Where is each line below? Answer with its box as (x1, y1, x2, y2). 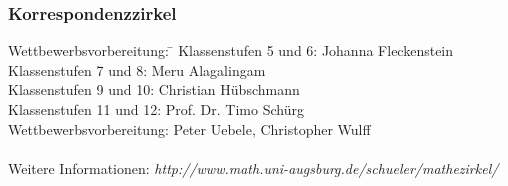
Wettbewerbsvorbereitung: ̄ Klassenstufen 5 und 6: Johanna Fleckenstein (8, 40, 454, 61)
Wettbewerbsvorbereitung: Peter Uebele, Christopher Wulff (8, 118, 371, 139)
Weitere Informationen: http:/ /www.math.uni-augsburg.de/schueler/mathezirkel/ (8, 157, 499, 178)
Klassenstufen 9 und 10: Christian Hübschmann (8, 79, 300, 100)
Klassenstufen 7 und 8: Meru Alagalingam (8, 59, 266, 80)
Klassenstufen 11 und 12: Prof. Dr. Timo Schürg (8, 99, 304, 119)
